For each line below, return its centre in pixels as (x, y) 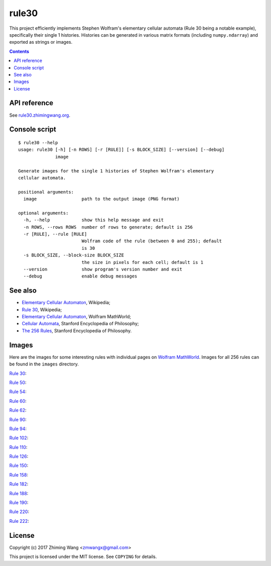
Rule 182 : (19, 484)
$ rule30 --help (38, 143)
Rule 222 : (19, 521)
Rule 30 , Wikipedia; (42, 310)
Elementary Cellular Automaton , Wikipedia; (66, 303)
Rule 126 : (19, 456)
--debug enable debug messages (80, 276)
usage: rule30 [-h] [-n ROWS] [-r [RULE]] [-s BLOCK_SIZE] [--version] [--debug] (121, 150)
